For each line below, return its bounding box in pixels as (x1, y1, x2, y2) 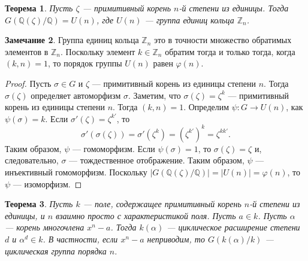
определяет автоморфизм (31, 89, 121, 101)
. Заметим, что (128, 89, 181, 101)
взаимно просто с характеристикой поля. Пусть (56, 209, 236, 221)
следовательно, (5, 154, 59, 166)
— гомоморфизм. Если (72, 142, 155, 154)
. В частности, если (43, 233, 118, 245)
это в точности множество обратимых (154, 34, 292, 46)
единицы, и (5, 209, 45, 221)
